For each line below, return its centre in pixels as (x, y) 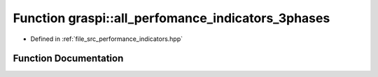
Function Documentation (68, 59)
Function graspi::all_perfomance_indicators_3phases (171, 18)
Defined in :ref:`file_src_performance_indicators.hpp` (107, 39)
